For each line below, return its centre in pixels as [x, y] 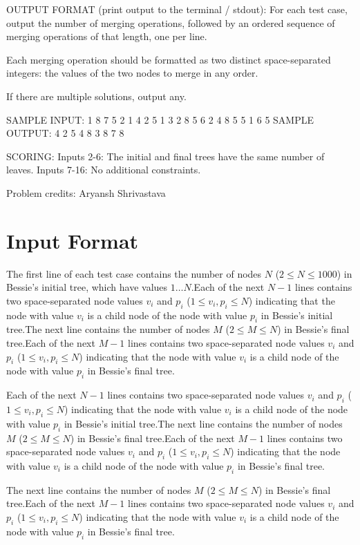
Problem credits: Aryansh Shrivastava [86, 192]
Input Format [73, 240]
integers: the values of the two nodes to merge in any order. [132, 73]
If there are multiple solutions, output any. [96, 96]
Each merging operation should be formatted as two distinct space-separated [169, 59]
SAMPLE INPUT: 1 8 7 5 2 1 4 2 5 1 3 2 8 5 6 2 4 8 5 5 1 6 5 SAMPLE [160, 119]
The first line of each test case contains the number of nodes [134, 273]
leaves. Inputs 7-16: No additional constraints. [104, 170]
